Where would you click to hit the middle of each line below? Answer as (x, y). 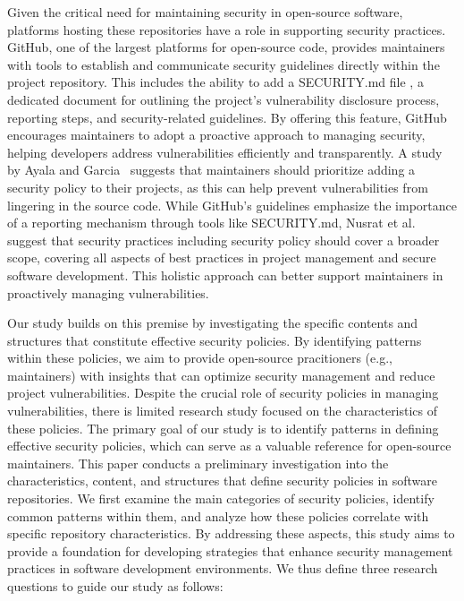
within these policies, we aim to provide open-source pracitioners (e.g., (200, 358)
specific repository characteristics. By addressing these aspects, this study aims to (231, 533)
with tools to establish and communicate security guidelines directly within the (224, 64)
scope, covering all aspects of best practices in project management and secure (222, 258)
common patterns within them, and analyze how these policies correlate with (218, 515)
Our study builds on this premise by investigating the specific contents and (213, 323)
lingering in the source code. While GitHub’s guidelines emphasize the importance (232, 205)
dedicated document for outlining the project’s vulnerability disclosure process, (224, 99)
